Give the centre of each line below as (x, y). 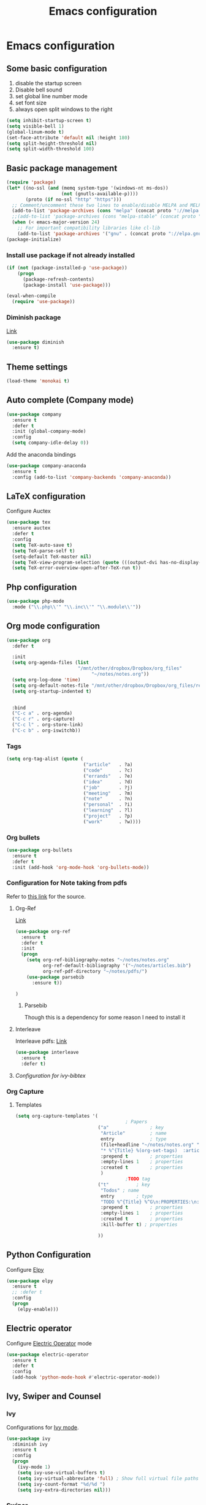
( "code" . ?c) (108, 771)
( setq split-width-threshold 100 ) (51, 149)
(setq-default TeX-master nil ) (52, 557)
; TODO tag (138, 1179)
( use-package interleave (47, 1053)
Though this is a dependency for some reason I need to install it (105, 1018)
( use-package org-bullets (39, 850)
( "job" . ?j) (108, 787)
